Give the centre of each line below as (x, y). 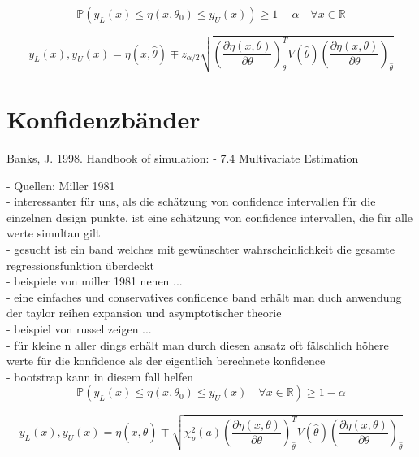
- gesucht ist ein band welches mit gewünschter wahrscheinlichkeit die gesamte (201, 249)
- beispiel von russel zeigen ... (79, 329)
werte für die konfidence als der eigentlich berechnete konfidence (166, 361)
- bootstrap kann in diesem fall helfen (100, 376)
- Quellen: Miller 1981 (61, 185)
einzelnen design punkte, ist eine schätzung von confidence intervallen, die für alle (210, 217)
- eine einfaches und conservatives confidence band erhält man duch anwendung (204, 296)
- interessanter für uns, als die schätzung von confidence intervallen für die (191, 201)
